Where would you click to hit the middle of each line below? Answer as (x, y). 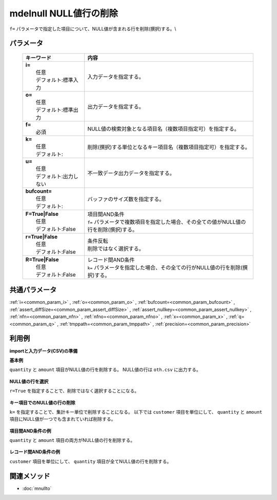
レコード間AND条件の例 (35, 452)
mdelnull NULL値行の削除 (64, 13)
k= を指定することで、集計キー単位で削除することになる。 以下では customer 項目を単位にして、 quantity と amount (136, 412)
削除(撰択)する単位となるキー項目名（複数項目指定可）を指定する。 (169, 147)
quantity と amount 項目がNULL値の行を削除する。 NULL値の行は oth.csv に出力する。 (105, 369)
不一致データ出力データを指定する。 (131, 173)
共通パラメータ (33, 290)
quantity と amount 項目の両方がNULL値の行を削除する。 (72, 440)
